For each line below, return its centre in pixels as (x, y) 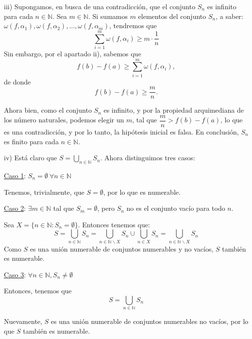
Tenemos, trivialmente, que (44, 192)
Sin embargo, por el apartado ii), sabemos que (73, 53)
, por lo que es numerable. (142, 192)
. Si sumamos (108, 16)
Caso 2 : (15, 208)
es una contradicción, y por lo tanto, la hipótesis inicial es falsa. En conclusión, (121, 131)
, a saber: (229, 16)
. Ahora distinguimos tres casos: (148, 158)
